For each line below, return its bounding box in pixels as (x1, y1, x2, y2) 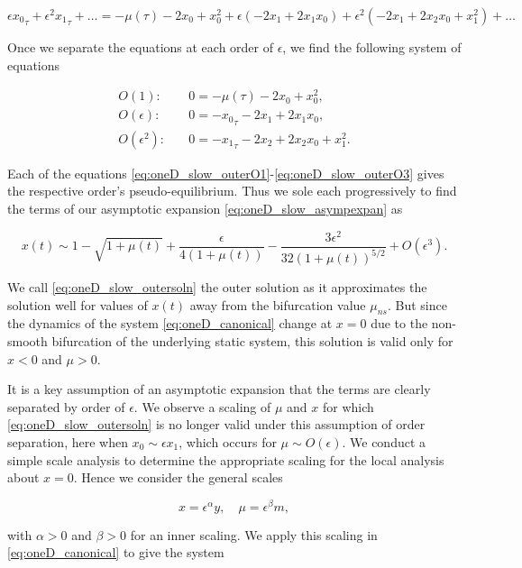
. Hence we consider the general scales (73, 468, 283, 487)
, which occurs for (179, 432, 277, 451)
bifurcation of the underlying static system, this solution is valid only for (51, 332, 453, 351)
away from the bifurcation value (189, 295, 366, 314)
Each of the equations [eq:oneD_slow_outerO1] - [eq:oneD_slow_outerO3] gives (7, 163, 444, 182)
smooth (7, 332, 48, 351)
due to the (371, 314, 428, 333)
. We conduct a (342, 432, 426, 451)
